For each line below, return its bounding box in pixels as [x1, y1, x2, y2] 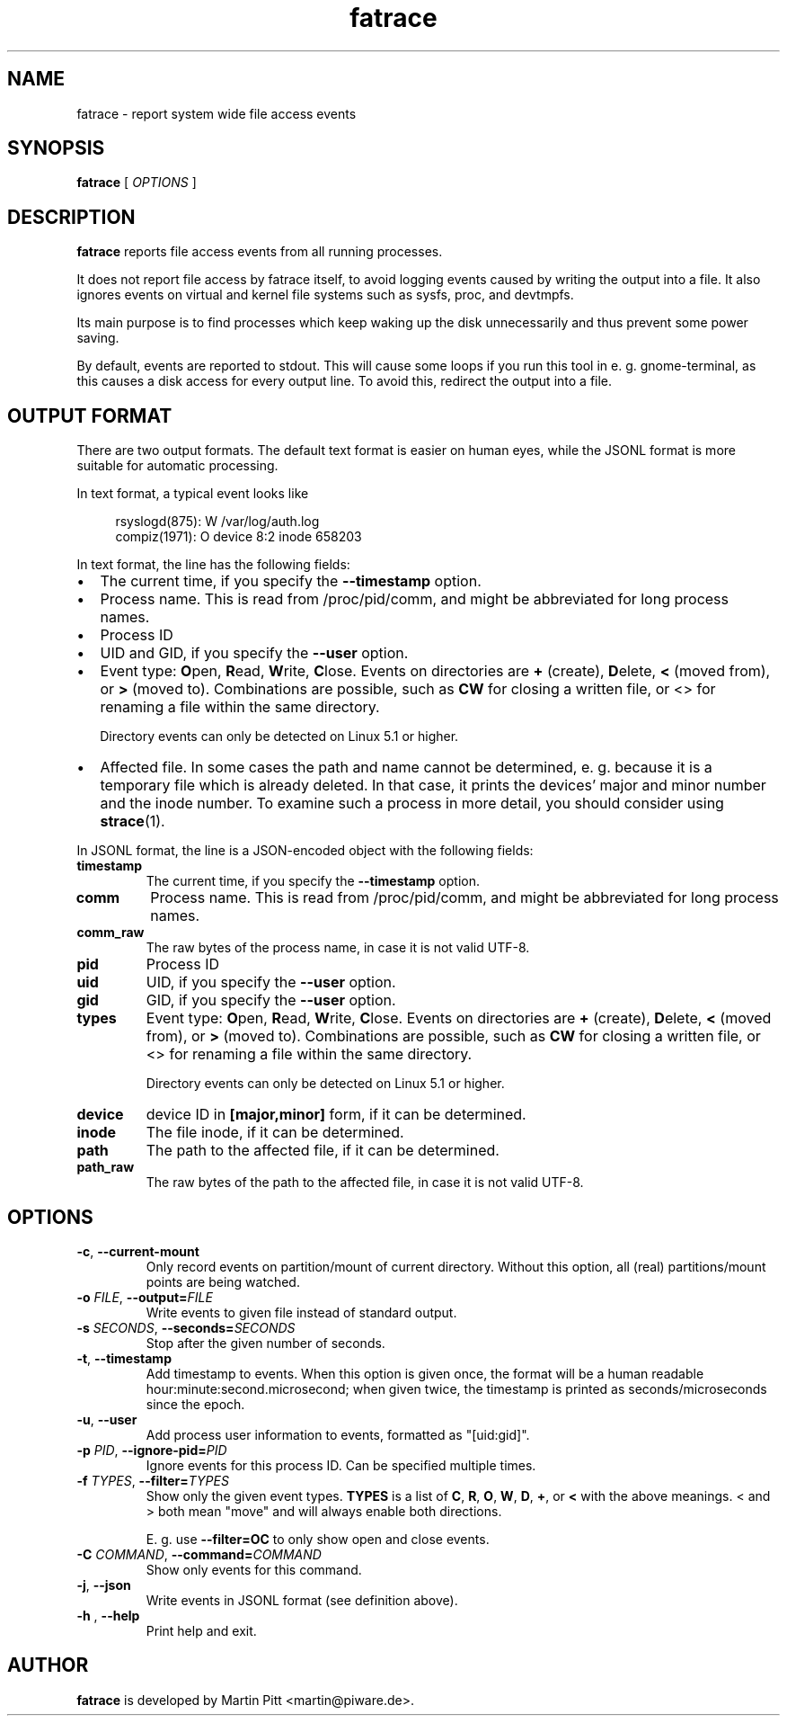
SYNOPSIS [7, 137, 105, 160]
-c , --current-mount [76, 1243, 199, 1259]
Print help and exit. [146, 1622, 257, 1638]
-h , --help [76, 1607, 140, 1623]
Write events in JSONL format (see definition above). [146, 1592, 458, 1608]
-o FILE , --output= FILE [76, 1289, 213, 1305]
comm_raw [76, 924, 145, 941]
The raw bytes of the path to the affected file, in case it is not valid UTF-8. [146, 1174, 584, 1191]
